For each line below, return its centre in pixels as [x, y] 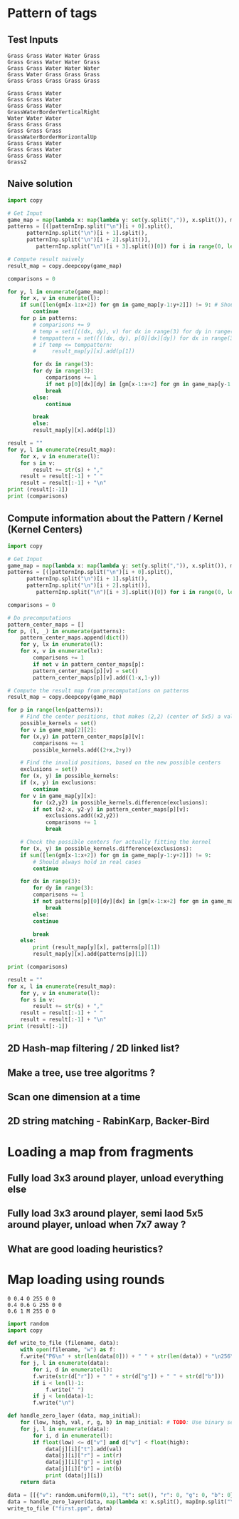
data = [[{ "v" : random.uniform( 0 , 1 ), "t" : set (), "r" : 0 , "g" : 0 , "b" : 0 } [121, 1495]
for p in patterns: [49, 318]
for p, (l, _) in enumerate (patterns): [67, 631]
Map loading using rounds [86, 1280]
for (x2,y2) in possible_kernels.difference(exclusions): [121, 802]
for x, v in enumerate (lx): [62, 651]
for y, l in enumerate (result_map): [62, 450]
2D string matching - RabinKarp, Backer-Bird [108, 1121]
